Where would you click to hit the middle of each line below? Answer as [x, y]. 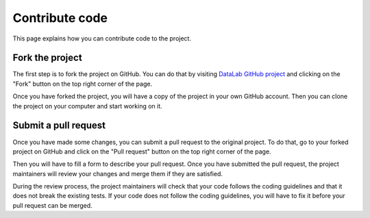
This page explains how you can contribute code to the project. [102, 38]
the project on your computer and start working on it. [87, 106]
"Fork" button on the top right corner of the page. [83, 84]
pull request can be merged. [52, 205]
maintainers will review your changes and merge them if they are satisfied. [118, 173]
